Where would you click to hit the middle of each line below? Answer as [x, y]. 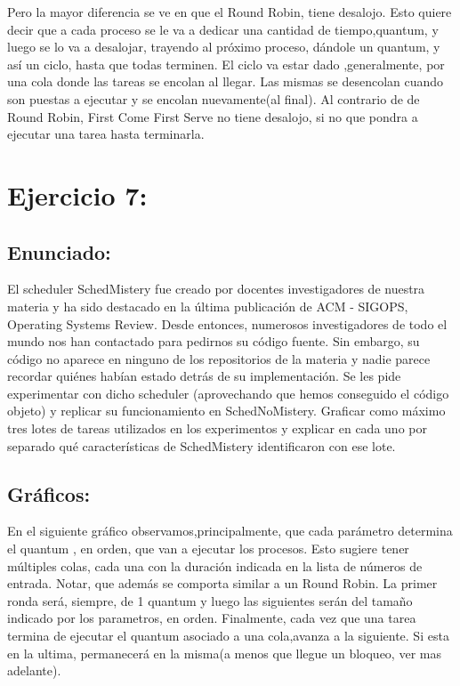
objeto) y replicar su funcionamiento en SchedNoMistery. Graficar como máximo [226, 411]
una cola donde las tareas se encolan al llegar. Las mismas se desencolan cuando [226, 81]
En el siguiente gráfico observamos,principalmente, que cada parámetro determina [230, 531]
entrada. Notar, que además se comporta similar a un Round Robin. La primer [222, 583]
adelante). [34, 670]
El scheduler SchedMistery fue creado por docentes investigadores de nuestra [216, 289]
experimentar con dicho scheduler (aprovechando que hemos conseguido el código [228, 393]
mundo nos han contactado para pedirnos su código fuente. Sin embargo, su [214, 341]
